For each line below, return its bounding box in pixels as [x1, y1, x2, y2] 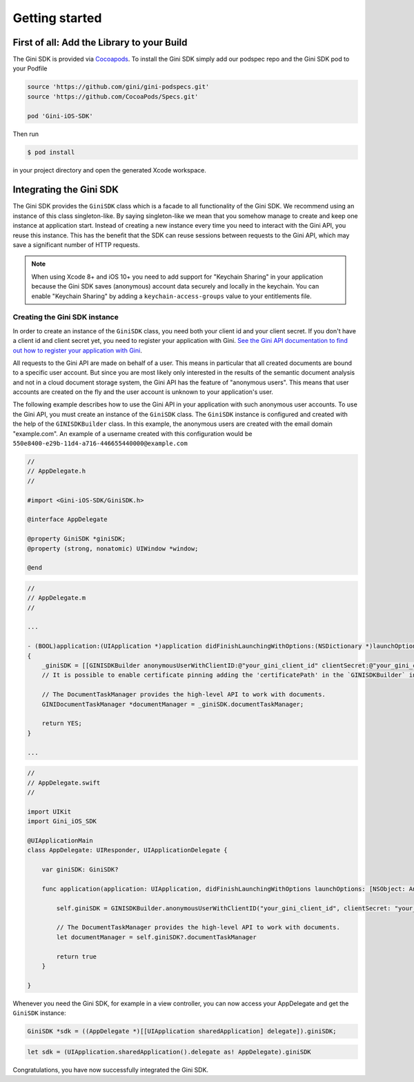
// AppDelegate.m [27, 594, 86, 602]
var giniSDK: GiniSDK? [41, 866, 119, 874]
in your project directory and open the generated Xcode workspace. [12, 166, 206, 174]
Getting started [12, 10, 102, 26]
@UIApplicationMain [27, 836, 93, 845]
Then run [12, 130, 39, 138]
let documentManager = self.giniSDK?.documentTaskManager [56, 933, 257, 941]
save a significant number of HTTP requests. [12, 241, 141, 249]
